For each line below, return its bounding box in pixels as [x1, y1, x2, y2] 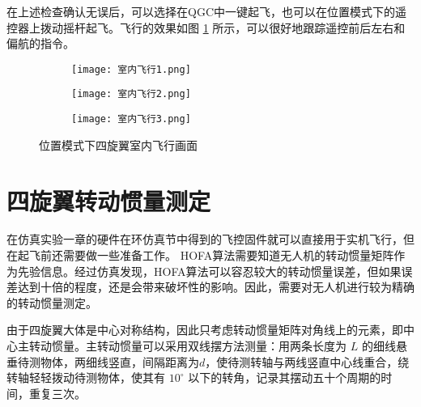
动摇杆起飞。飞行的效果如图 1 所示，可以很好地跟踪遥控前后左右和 [51, 19, 406, 36]
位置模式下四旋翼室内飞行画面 [39, 136, 198, 153]
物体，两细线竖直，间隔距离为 [40, 353, 199, 370]
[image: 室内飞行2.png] [71, 88, 191, 100]
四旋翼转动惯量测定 [6, 184, 211, 217]
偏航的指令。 [6, 35, 74, 52]
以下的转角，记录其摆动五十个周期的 [188, 369, 381, 386]
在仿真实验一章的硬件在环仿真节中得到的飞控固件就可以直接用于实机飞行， [6, 231, 403, 248]
